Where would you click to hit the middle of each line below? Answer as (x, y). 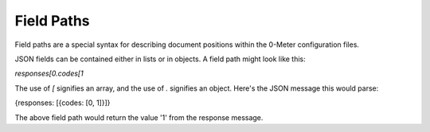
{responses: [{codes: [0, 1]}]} (63, 103)
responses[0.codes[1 (49, 74)
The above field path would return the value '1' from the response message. (139, 117)
